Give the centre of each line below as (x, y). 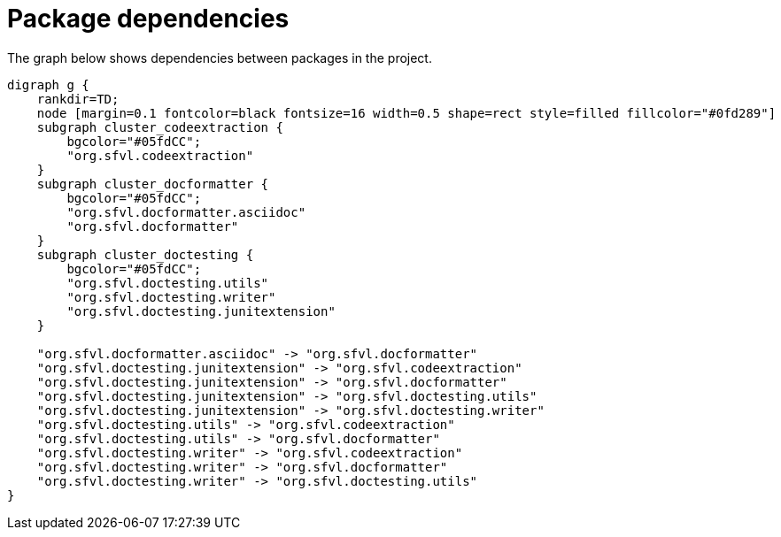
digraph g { (48, 84)
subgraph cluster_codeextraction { (160, 127)
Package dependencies (148, 19)
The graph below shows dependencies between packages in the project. (220, 58)
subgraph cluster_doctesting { (145, 254)
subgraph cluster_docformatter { (153, 184)
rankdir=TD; (78, 99)
